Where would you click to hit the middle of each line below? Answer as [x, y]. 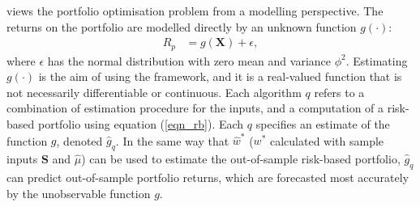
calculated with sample [327, 140]
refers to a [339, 92]
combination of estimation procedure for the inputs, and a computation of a [195, 108]
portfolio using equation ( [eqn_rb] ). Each [141, 124]
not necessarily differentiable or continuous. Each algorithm [154, 92]
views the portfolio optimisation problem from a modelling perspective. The [195, 11]
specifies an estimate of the [323, 124]
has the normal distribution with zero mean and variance [189, 60]
